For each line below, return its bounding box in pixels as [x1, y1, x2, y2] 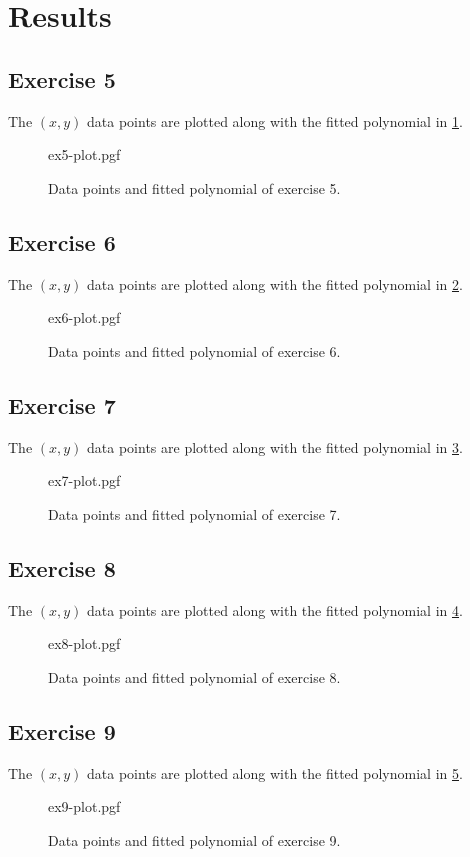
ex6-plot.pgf [48, 307, 121, 328]
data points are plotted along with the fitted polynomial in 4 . [87, 599, 463, 620]
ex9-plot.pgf [48, 796, 121, 817]
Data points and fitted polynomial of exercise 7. [48, 503, 341, 524]
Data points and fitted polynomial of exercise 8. [48, 666, 341, 687]
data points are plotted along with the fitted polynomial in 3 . [87, 436, 463, 457]
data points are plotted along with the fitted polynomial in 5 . [87, 762, 463, 783]
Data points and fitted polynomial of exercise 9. [48, 829, 341, 850]
